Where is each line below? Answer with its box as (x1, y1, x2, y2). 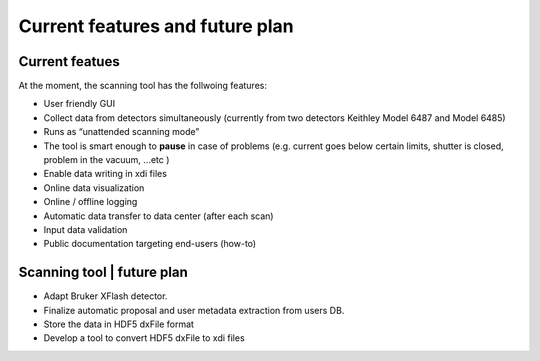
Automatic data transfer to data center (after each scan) (43, 210, 274, 222)
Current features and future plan (18, 15, 294, 37)
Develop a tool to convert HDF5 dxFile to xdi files (43, 332, 245, 344)
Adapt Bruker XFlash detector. (43, 290, 168, 302)
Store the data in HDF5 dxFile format (43, 318, 195, 330)
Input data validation (43, 223, 128, 235)
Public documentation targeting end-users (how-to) (43, 238, 257, 250)
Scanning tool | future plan (18, 264, 189, 281)
